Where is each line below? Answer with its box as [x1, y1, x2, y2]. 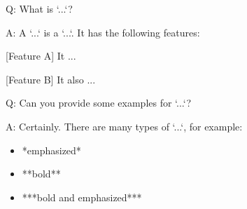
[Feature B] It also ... [6, 72, 96, 86]
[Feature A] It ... [6, 48, 76, 63]
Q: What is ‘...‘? [6, 1, 73, 15]
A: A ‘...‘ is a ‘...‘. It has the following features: [6, 25, 200, 39]
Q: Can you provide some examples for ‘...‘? [6, 95, 192, 110]
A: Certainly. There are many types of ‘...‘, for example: [6, 119, 243, 133]
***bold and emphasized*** [22, 189, 142, 204]
